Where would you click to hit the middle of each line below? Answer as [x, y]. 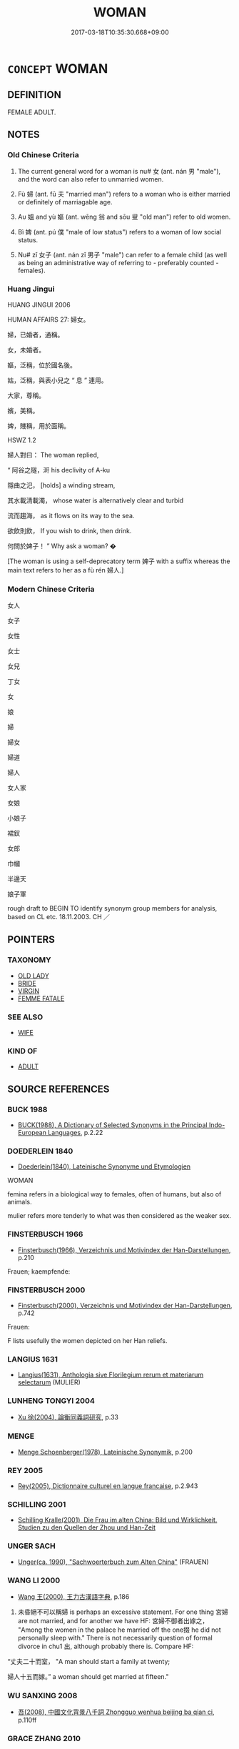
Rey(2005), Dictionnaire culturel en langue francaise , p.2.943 [108, 1486]
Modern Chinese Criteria [51, 589]
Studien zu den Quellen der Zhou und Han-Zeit [86, 1527]
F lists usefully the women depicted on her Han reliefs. [87, 1340]
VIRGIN [28, 991]
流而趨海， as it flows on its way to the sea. [71, 515]
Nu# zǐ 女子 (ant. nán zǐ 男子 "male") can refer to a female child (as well [122, 255]
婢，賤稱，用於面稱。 [39, 425]
